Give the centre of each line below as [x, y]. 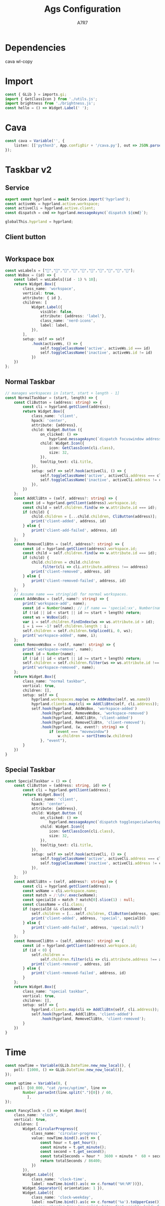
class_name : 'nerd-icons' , [68, 321]
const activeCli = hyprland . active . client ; [50, 208]
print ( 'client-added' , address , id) [69, 521]
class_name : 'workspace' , [49, 289]
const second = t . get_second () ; [73, 1152]
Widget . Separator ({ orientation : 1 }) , [64, 1188]
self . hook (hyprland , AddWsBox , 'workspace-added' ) [84, 709]
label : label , [55, 326]
